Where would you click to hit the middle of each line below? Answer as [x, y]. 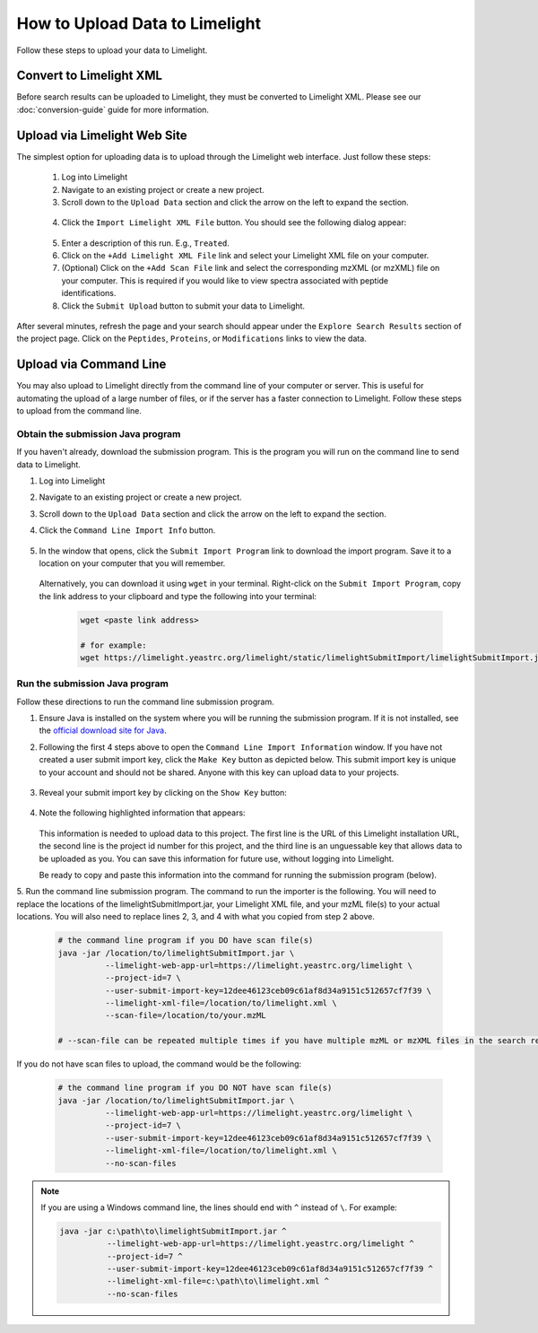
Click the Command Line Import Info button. [127, 530]
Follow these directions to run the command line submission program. [145, 701]
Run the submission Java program [93, 684]
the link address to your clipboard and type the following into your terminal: [178, 596]
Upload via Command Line [91, 365]
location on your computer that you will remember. [132, 563]
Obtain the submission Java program [99, 433]
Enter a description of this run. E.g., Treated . [146, 243]
